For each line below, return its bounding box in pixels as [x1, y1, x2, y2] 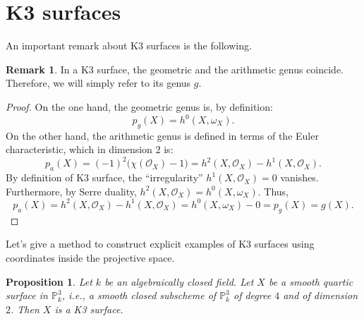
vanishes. [280, 170, 319, 185]
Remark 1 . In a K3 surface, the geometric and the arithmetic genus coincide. [6, 61, 344, 76]
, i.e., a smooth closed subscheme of [61, 288, 217, 303]
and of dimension [283, 288, 358, 303]
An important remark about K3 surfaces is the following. [6, 38, 252, 53]
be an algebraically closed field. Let [104, 274, 254, 289]
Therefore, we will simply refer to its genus [6, 75, 191, 90]
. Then [11, 301, 40, 316]
